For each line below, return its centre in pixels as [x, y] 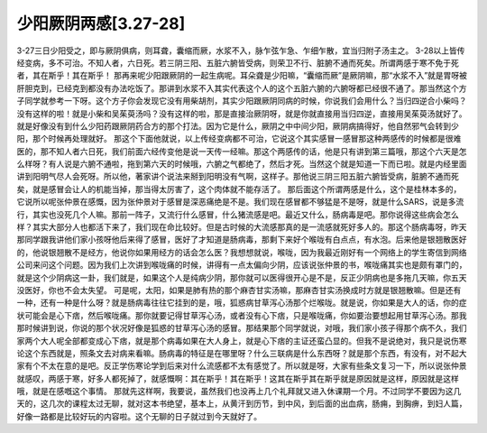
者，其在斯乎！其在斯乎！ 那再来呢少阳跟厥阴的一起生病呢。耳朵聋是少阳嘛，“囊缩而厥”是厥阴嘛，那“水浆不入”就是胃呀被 [242, 76]
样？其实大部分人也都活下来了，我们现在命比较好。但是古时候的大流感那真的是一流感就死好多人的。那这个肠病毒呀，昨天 [242, 227]
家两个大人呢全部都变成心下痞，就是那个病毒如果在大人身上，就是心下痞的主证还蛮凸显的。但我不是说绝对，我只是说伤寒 [242, 341]
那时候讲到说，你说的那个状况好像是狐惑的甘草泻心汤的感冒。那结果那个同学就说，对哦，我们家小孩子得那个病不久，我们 [242, 328]
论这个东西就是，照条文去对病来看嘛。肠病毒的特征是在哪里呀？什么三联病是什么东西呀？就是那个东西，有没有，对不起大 [242, 353]
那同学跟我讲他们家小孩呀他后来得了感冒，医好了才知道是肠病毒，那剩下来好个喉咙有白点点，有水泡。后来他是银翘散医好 [242, 240]
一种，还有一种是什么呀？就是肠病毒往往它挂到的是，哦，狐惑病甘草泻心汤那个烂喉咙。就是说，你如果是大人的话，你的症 [242, 303]
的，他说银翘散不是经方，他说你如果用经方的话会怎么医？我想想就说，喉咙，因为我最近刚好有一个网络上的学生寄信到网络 [242, 252]
